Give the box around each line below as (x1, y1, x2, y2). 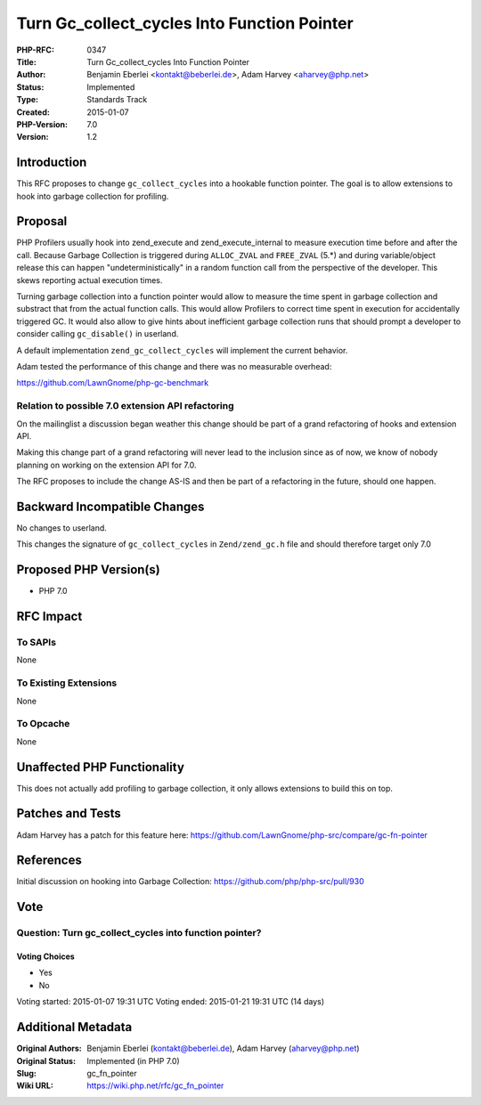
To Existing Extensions (16, 677, 118, 689)
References (16, 853, 82, 868)
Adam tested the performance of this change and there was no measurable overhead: (16, 362, 332, 371)
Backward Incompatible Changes (16, 499, 205, 514)
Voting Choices (16, 951, 75, 962)
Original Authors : (16, 1043, 82, 1054)
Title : (16, 56, 37, 67)
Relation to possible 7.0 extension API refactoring (16, 400, 235, 412)
